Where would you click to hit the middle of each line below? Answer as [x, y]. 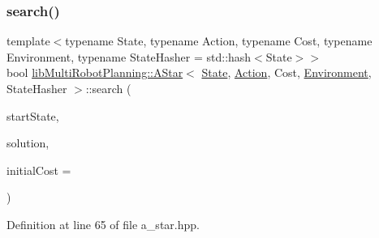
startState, [33, 115]
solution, [28, 143]
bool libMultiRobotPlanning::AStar [95, 72]
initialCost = [39, 170]
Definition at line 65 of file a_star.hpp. [103, 224]
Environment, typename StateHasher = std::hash [129, 56]
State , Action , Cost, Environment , [286, 72]
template [28, 41]
